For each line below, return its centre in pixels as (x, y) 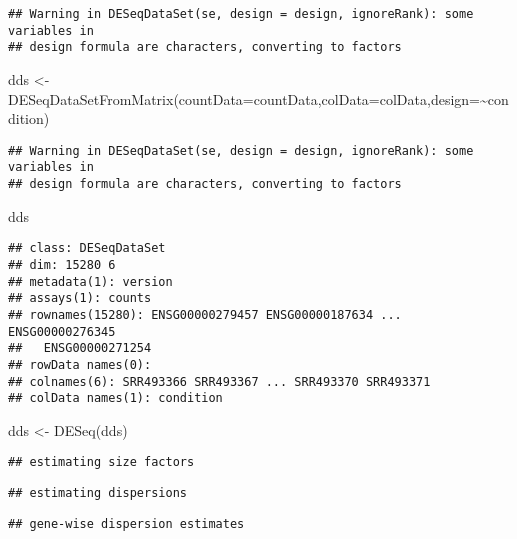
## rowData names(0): (80, 364)
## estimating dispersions (97, 493)
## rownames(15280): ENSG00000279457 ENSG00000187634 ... (205, 314)
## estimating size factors (101, 462)
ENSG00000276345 (62, 331)
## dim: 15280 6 (62, 264)
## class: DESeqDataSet (87, 248)
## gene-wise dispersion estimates (126, 523)
